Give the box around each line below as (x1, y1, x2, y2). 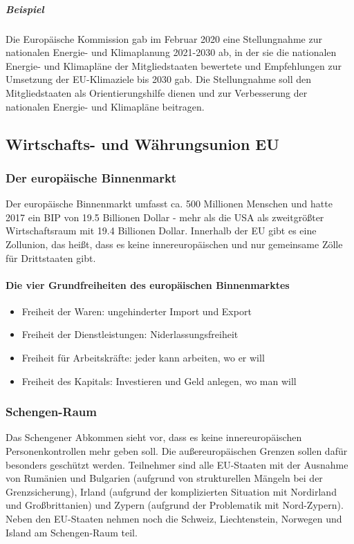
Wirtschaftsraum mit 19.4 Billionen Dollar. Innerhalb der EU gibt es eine (6, 223, 317, 238)
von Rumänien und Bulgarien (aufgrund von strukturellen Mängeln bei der (6, 471, 323, 485)
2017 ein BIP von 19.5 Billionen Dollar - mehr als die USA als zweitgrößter (6, 209, 324, 224)
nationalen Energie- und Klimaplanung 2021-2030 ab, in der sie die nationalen (6, 45, 337, 59)
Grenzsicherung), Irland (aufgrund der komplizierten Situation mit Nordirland (6, 484, 337, 498)
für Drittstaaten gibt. (6, 250, 96, 265)
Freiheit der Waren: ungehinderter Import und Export (21, 303, 252, 318)
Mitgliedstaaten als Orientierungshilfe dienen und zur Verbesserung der (6, 85, 308, 100)
